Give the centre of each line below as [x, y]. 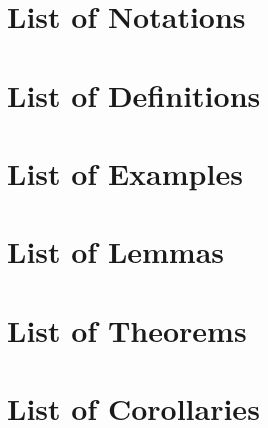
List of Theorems [127, 329]
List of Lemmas [116, 251]
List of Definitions [134, 94]
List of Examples [125, 172]
